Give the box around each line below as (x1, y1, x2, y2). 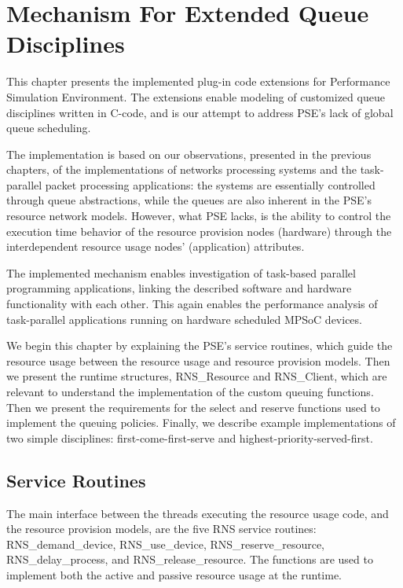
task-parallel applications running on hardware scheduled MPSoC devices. (6, 311, 362, 327)
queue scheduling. (6, 119, 91, 136)
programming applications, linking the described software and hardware (6, 280, 352, 296)
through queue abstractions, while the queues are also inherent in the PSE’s (6, 192, 372, 208)
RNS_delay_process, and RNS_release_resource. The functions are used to (6, 551, 373, 568)
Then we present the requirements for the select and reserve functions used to (6, 399, 380, 415)
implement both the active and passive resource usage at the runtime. (6, 566, 342, 582)
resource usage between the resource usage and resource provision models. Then (6, 352, 390, 369)
